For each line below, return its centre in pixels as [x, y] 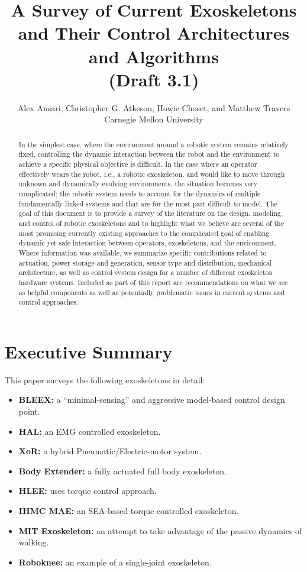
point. [29, 411]
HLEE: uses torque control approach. [88, 491]
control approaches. [49, 302]
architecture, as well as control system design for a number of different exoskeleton [146, 272]
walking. [34, 542]
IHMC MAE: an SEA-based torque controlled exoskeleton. [129, 510]
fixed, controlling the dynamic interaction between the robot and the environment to [149, 154]
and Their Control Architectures [154, 33]
